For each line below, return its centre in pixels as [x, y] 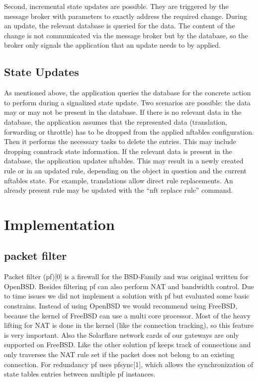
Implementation [59, 224]
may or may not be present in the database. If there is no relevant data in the [123, 112]
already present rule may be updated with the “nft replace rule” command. [119, 190]
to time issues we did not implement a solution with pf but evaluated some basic [127, 296]
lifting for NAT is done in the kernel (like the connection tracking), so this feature [129, 325]
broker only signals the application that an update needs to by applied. [112, 45]
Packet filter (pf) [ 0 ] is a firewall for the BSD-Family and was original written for [126, 276]
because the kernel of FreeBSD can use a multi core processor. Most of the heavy [128, 315]
